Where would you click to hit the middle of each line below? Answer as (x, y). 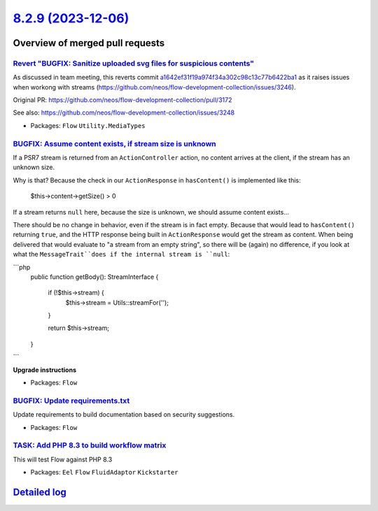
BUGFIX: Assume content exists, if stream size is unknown (114, 143)
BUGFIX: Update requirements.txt (71, 401)
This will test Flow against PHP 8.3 (63, 459)
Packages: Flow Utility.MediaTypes (88, 125)
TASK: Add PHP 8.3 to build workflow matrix (90, 445)
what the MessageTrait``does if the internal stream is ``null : (121, 254)
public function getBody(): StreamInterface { (94, 277)
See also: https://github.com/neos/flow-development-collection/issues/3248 (124, 113)
